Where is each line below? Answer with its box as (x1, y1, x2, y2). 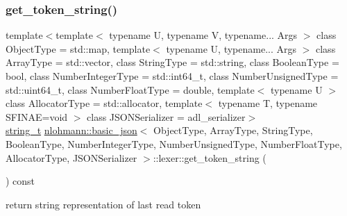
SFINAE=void (6, 109, 68, 124)
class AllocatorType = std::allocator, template (6, 96, 203, 110)
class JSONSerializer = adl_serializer (87, 109, 246, 124)
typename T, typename (218, 96, 318, 110)
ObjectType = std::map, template (6, 41, 151, 56)
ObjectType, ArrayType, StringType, (153, 123, 313, 138)
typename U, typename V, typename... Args (109, 28, 298, 42)
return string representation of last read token (6, 197, 201, 211)
